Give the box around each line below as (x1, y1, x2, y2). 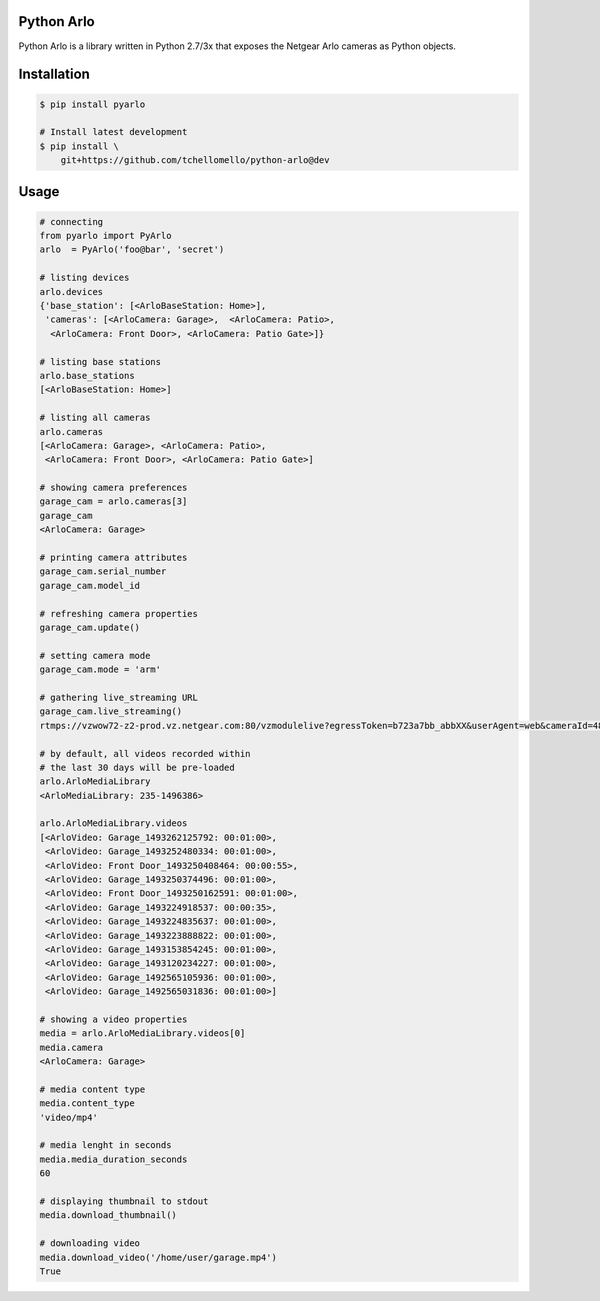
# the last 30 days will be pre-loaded (39, 761, 235, 773)
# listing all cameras (39, 412, 151, 424)
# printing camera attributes (39, 552, 188, 564)
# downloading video (39, 1238, 140, 1249)
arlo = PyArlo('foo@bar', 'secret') (39, 244, 225, 255)
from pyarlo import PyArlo (39, 230, 172, 242)
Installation (18, 66, 90, 83)
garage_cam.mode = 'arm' (39, 664, 162, 675)
